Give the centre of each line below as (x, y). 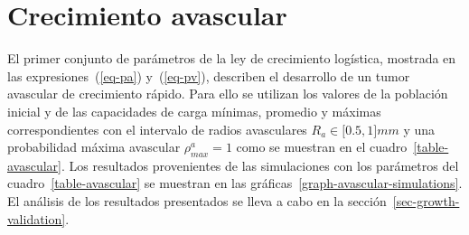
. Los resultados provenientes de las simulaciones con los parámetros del (260, 165)
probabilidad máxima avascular (94, 147)
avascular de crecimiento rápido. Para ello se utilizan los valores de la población (228, 94)
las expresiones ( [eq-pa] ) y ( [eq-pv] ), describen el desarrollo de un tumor (209, 75)
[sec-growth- (426, 201)
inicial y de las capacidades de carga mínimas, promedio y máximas (194, 111)
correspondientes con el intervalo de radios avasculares (157, 129)
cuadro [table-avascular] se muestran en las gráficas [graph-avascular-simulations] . (235, 183)
